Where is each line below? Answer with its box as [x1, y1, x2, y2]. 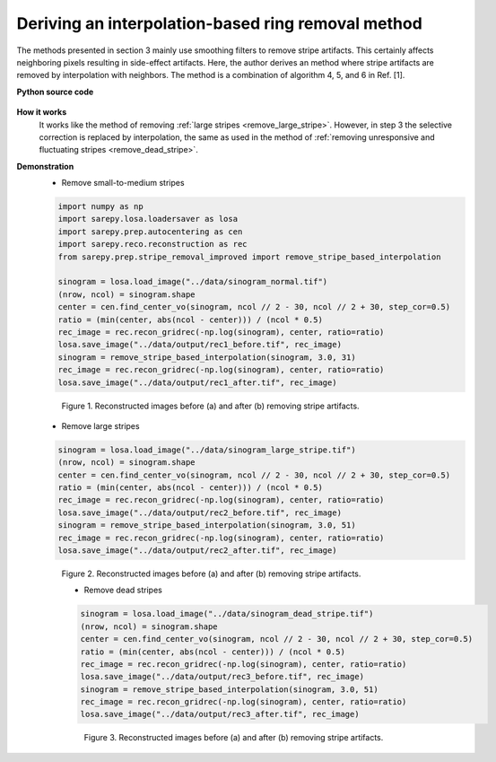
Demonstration [16, 161, 74, 171]
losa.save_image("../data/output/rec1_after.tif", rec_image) [57, 377, 337, 388]
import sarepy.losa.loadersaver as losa [57, 214, 238, 224]
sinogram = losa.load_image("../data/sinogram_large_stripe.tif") [57, 444, 356, 455]
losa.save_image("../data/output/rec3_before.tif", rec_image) [80, 671, 365, 682]
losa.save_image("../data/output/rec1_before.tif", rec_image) [57, 339, 343, 350]
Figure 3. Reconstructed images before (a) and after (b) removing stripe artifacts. [83, 732, 384, 743]
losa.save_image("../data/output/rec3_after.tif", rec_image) [80, 709, 360, 720]
